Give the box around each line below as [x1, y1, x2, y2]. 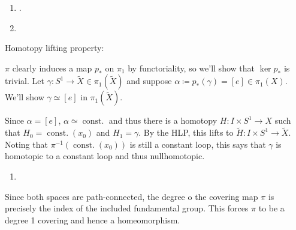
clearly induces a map [12, 61, 92, 74]
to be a [258, 202, 285, 214]
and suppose [126, 74, 172, 87]
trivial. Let [5, 74, 44, 87]
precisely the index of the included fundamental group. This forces [5, 202, 249, 214]
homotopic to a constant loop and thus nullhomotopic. [5, 150, 205, 162]
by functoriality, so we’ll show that [128, 61, 255, 74]
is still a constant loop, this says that [129, 138, 266, 150]
